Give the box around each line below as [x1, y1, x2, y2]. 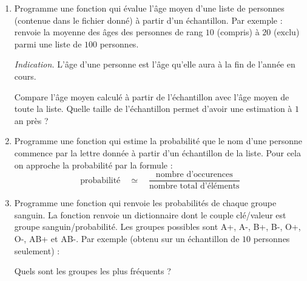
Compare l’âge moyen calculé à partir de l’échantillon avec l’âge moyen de [14, 90, 289, 103]
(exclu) [273, 26, 300, 38]
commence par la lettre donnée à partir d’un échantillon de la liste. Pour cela [14, 146, 301, 159]
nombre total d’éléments [149, 182, 240, 191]
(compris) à [217, 26, 260, 38]
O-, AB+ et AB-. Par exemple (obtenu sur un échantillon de [14, 232, 240, 245]
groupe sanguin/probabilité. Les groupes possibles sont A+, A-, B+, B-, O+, [14, 220, 301, 233]
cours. [14, 69, 36, 82]
